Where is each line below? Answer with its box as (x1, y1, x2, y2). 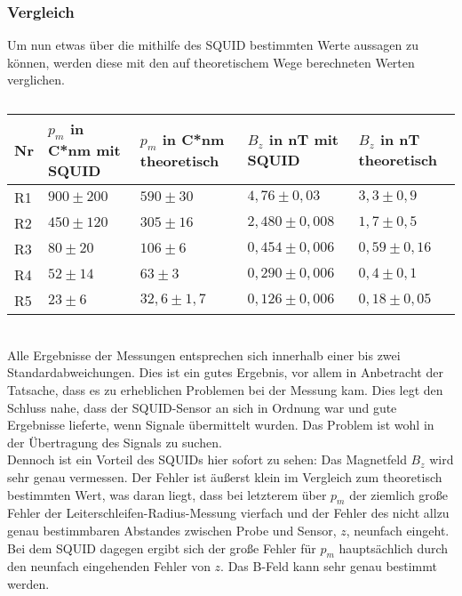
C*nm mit (47, 140, 121, 161)
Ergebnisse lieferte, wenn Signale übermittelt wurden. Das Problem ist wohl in (7, 415, 434, 434)
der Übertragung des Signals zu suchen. (7, 432, 222, 451)
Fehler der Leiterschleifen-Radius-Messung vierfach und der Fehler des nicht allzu (7, 503, 450, 522)
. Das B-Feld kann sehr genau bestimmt (220, 557, 438, 576)
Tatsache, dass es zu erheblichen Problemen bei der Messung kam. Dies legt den (7, 380, 443, 399)
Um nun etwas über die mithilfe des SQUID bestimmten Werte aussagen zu (7, 36, 419, 54)
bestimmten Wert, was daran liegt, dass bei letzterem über (7, 485, 327, 503)
